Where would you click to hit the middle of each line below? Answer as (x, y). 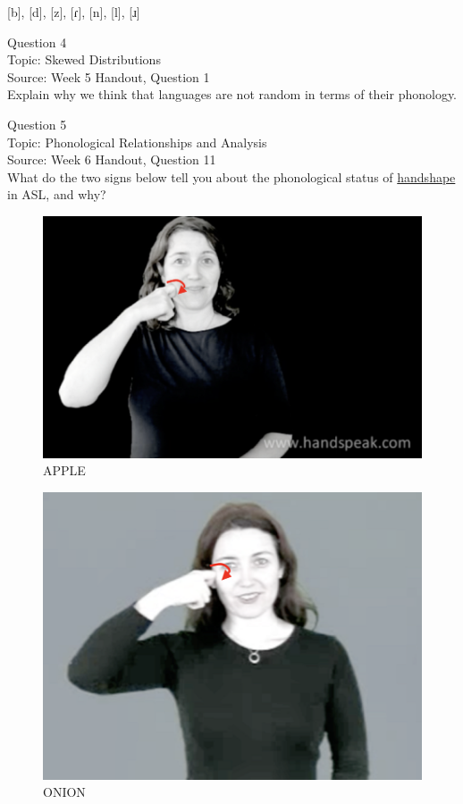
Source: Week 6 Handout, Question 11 (112, 159)
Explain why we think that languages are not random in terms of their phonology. (232, 94)
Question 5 (37, 124)
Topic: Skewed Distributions (84, 59)
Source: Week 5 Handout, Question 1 (109, 76)
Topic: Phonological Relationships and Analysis (137, 142)
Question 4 (37, 42)
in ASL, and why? (57, 194)
